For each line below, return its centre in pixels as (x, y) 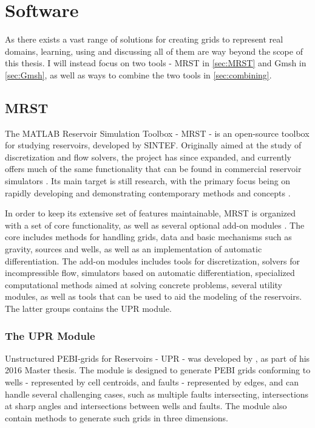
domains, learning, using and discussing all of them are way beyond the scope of (154, 51)
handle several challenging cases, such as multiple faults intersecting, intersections (157, 394)
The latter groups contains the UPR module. (88, 309)
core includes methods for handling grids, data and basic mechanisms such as (148, 237)
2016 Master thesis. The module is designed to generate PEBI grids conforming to (158, 370)
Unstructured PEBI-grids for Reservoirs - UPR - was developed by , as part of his (157, 358)
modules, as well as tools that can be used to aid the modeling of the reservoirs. (154, 296)
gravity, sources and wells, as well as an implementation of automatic (134, 249)
